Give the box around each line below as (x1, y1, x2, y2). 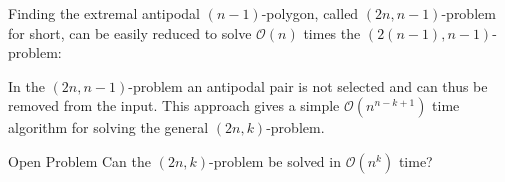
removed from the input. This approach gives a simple (8, 95, 340, 116)
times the (303, 22, 361, 43)
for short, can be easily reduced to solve (8, 22, 252, 43)
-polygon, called (261, 3, 359, 23)
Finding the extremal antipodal (8, 3, 200, 23)
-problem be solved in (209, 150, 341, 171)
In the (8, 75, 45, 96)
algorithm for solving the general (8, 117, 209, 138)
